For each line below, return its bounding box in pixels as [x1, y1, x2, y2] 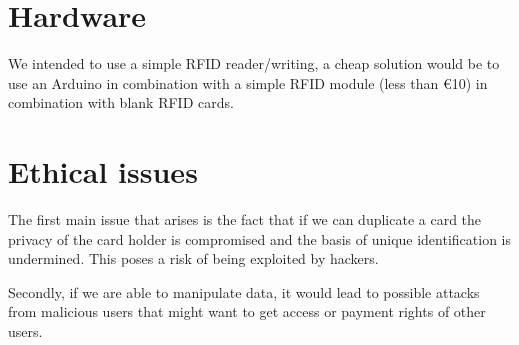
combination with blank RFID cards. [8, 92, 234, 113]
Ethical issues [8, 151, 198, 192]
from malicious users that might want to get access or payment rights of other [8, 301, 486, 322]
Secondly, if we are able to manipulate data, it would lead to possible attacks [8, 281, 480, 302]
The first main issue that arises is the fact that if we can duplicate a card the [8, 209, 482, 230]
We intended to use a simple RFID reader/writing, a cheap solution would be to [8, 53, 500, 74]
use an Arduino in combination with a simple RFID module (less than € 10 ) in [8, 72, 488, 93]
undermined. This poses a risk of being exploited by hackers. [8, 248, 379, 269]
